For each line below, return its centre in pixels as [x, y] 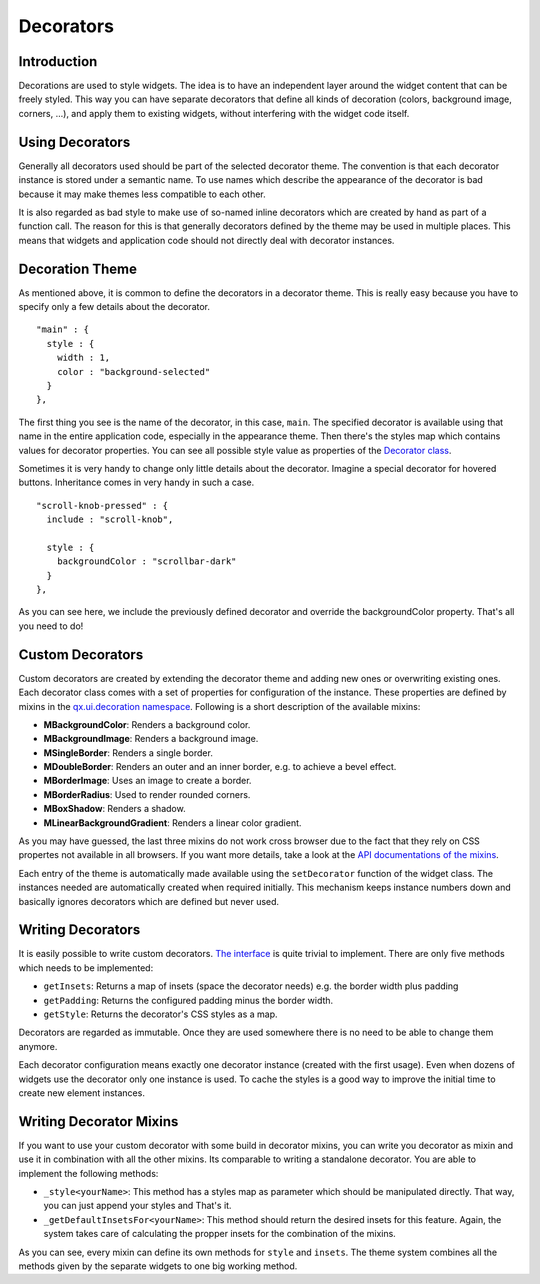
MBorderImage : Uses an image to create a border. [147, 781]
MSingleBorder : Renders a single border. [128, 752]
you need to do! [51, 626]
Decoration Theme [77, 268]
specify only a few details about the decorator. [114, 306]
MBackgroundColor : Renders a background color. [147, 724]
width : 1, [83, 358]
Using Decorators [74, 141]
